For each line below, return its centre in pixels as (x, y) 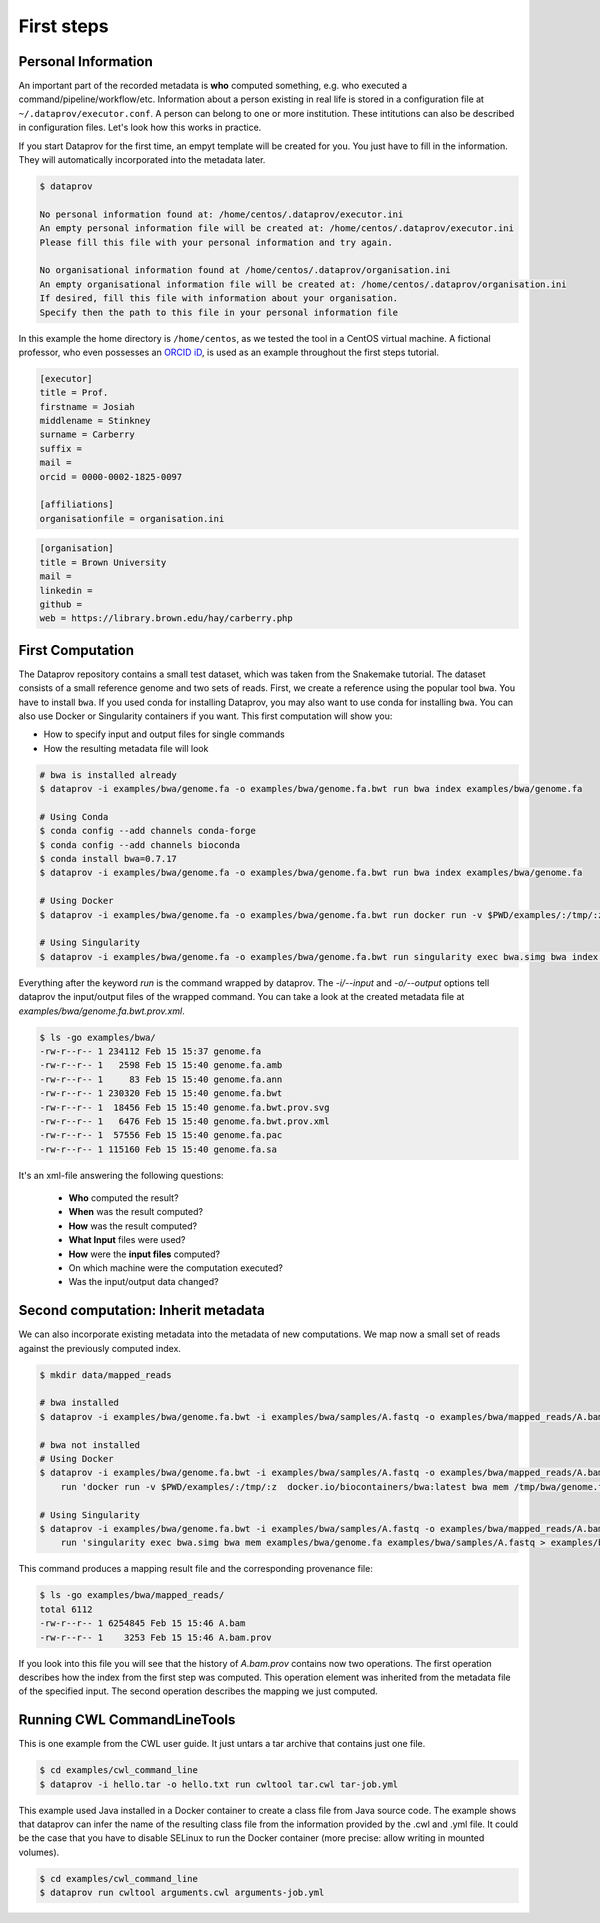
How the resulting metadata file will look (126, 748)
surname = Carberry (87, 434)
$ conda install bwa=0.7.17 (108, 859)
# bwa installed (79, 1403)
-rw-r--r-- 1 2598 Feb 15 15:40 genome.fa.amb (161, 1065)
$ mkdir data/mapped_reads (105, 1374)
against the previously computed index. (100, 1348)
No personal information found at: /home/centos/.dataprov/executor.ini (221, 214)
